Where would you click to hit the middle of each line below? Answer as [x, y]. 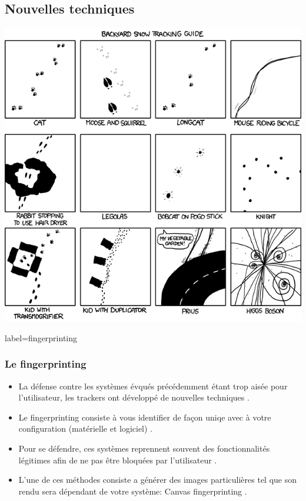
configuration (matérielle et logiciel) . [86, 428]
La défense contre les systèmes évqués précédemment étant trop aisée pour [153, 386]
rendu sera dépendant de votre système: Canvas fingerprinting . [133, 491]
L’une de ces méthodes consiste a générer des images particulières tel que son [158, 480]
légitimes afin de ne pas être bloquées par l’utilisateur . [118, 460]
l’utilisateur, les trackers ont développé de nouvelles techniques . [134, 397]
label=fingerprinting [41, 337]
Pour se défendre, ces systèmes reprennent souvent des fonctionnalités [144, 448]
